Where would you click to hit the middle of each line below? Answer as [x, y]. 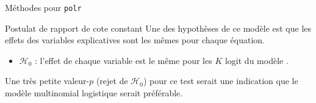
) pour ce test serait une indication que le [221, 81]
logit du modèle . [257, 60]
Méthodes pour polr [43, 7]
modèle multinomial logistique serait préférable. [94, 93]
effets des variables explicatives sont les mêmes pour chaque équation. [135, 40]
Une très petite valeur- [47, 81]
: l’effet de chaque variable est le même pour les [124, 60]
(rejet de [112, 81]
